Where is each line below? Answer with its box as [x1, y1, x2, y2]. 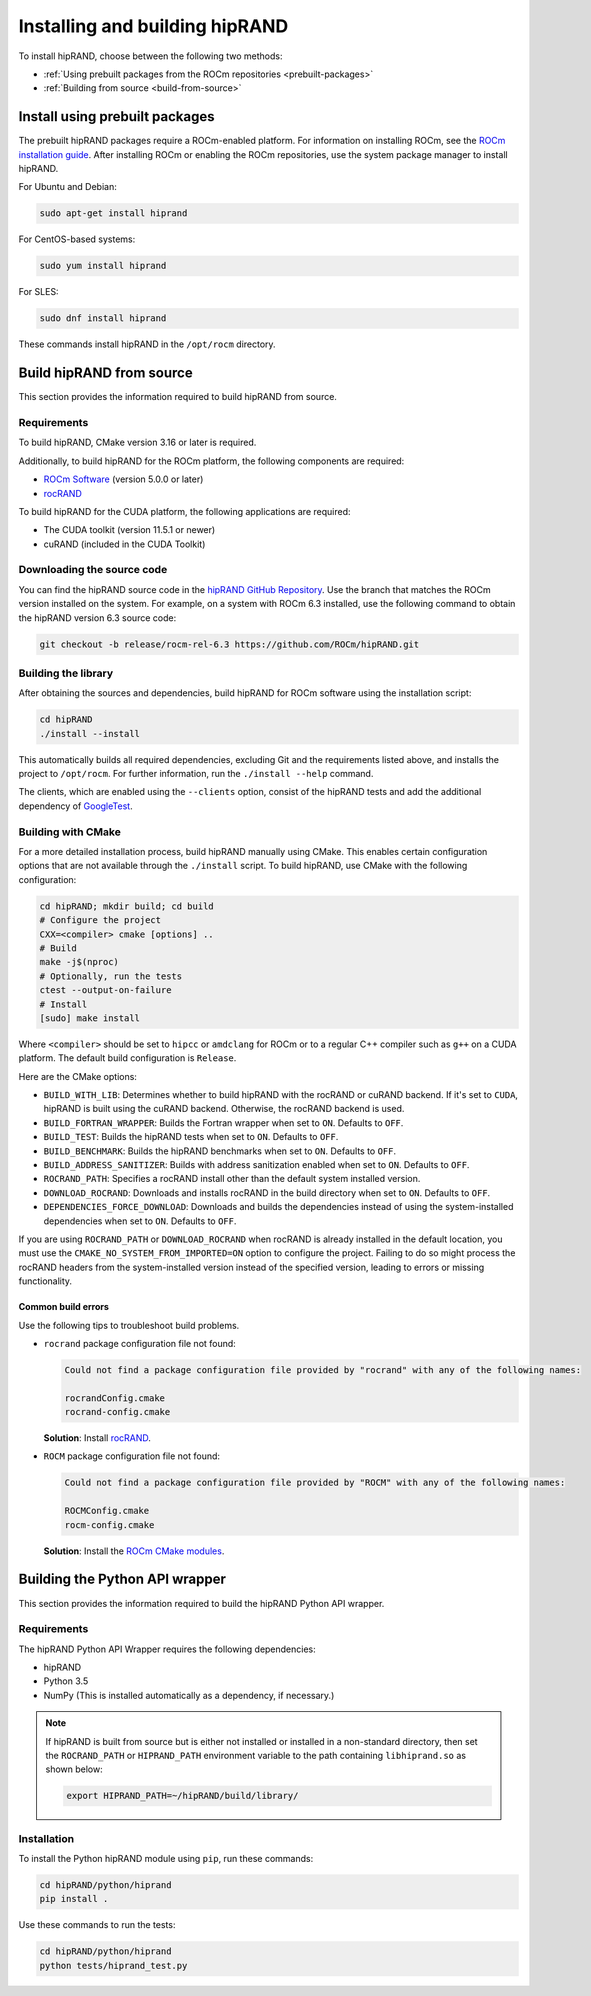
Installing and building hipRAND [18, 15, 289, 37]
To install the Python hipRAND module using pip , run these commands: [18, 1853, 314, 1865]
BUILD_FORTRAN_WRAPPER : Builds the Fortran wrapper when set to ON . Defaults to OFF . [43, 1116, 404, 1129]
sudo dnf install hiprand [39, 313, 167, 324]
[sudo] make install [39, 1012, 140, 1024]
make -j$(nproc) [39, 956, 120, 968]
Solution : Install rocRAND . [43, 1432, 152, 1444]
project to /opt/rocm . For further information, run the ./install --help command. [18, 768, 374, 780]
